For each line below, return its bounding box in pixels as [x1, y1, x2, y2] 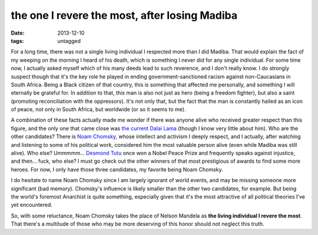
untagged [57, 37, 81, 44]
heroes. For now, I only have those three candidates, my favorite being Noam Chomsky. [11, 166, 223, 173]
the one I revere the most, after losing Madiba [11, 9, 238, 22]
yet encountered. [11, 202, 53, 209]
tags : [11, 37, 24, 44]
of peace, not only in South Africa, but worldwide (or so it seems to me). [11, 106, 186, 113]
